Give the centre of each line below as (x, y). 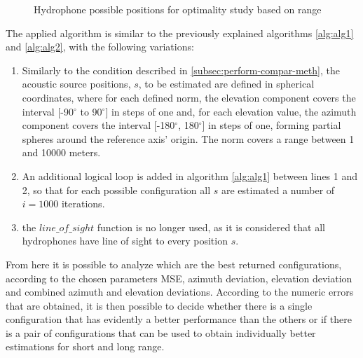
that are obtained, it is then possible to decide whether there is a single (159, 305)
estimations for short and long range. (85, 346)
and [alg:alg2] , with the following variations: (100, 47)
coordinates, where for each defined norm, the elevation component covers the (189, 97)
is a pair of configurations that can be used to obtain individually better (161, 332)
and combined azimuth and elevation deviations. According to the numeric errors (180, 292)
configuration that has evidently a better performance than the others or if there (179, 319)
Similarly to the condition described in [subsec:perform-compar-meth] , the (181, 70)
